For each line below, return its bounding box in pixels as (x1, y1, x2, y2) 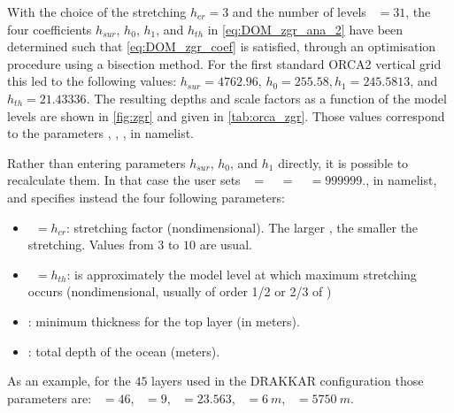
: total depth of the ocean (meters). (27, 341, 220, 360)
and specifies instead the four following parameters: (7, 187, 285, 206)
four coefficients (7, 19, 92, 38)
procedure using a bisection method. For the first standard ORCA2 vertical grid (7, 54, 442, 73)
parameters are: (7, 388, 92, 407)
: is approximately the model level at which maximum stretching (66, 264, 417, 283)
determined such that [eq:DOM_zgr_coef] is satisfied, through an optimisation (7, 37, 436, 56)
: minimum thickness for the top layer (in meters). (27, 311, 300, 330)
